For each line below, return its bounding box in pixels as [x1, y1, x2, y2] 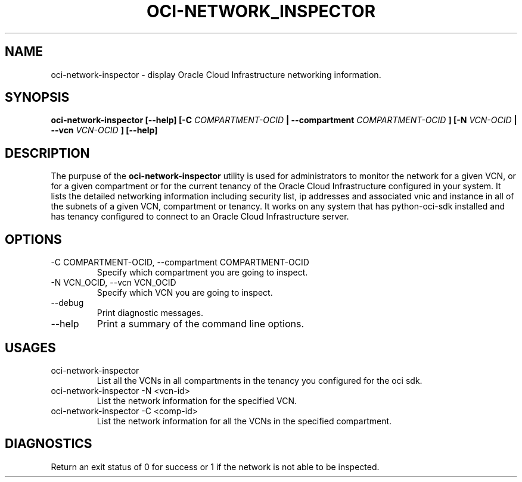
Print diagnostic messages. [97, 308, 203, 318]
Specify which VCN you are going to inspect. [97, 287, 273, 298]
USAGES [5, 340, 56, 355]
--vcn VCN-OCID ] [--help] [51, 125, 158, 136]
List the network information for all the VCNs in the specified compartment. [97, 415, 392, 426]
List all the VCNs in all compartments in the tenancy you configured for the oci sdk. [97, 375, 422, 386]
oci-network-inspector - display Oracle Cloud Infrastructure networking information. [51, 69, 381, 80]
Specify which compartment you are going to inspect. [97, 267, 308, 278]
